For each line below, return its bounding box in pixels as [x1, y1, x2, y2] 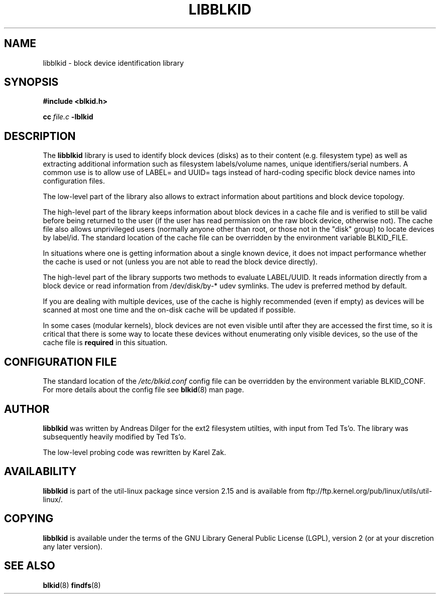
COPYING [4, 512, 54, 525]
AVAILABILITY [4, 465, 77, 478]
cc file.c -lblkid [43, 112, 93, 121]
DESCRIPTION [4, 129, 76, 142]
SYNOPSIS [4, 76, 59, 89]
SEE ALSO [4, 559, 55, 572]
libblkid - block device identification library [43, 58, 184, 67]
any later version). [43, 542, 102, 551]
